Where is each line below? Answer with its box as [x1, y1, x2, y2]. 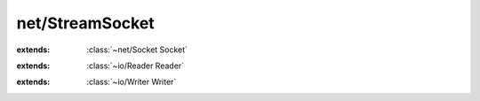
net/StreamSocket [16, 13, 155, 33]
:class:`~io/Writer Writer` [86, 76, 177, 88]
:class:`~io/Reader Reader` [86, 60, 185, 71]
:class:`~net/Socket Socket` [86, 44, 188, 55]
